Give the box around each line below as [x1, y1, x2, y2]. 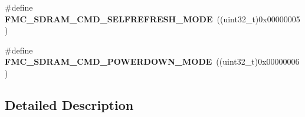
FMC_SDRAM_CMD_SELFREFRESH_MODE [5, 12, 213, 25]
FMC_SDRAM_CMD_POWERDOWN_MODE [5, 55, 212, 68]
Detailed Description [5, 95, 134, 113]
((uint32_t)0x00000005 [217, 12, 300, 25]
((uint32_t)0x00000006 [216, 55, 300, 68]
